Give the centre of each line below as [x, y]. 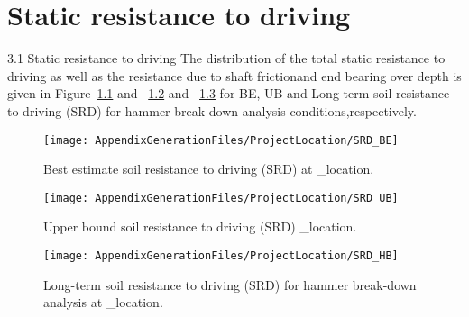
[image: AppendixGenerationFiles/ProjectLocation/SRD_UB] [221, 198]
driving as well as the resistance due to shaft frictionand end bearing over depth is [234, 75]
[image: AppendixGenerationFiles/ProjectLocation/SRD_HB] [221, 256]
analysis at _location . [103, 302]
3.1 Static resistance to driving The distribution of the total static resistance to [226, 58]
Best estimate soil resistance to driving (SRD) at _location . [209, 169]
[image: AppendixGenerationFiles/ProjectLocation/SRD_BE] [221, 140]
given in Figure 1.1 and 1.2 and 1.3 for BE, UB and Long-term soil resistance [229, 93]
